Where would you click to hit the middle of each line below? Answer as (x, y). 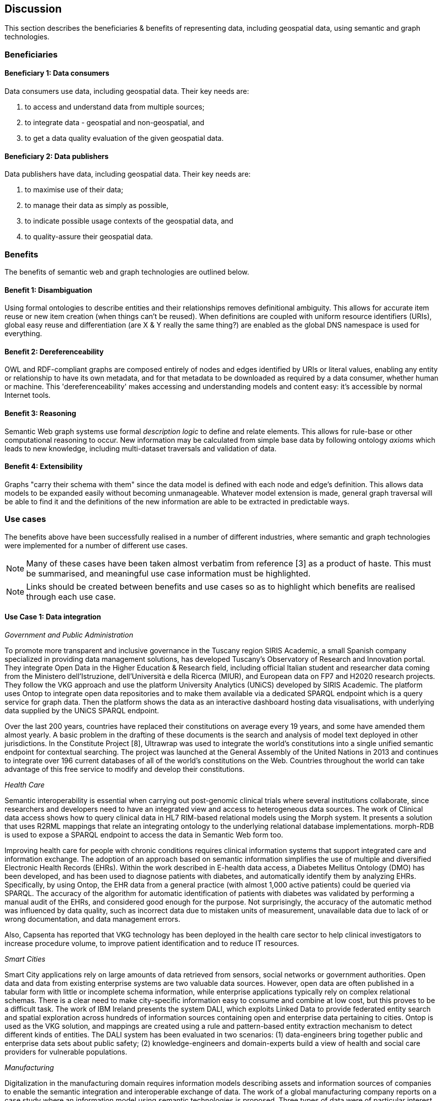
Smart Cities (25, 959)
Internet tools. (28, 395)
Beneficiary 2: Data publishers (57, 156)
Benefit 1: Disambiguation (48, 290)
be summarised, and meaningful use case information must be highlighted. (169, 573)
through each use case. (71, 596)
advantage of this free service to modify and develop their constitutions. (125, 769)
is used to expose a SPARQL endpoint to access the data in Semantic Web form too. (144, 834)
